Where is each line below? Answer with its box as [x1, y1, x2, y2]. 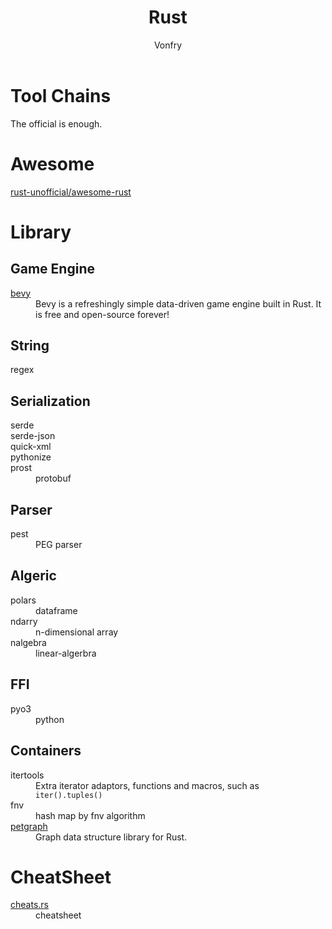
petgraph [10, 820, 48, 832]
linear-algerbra [35, 647, 97, 659]
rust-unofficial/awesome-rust [10, 186, 132, 198]
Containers [10, 742, 82, 760]
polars [10, 594, 37, 606]
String [10, 337, 50, 355]
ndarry [10, 615, 38, 627]
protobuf [35, 472, 72, 485]
